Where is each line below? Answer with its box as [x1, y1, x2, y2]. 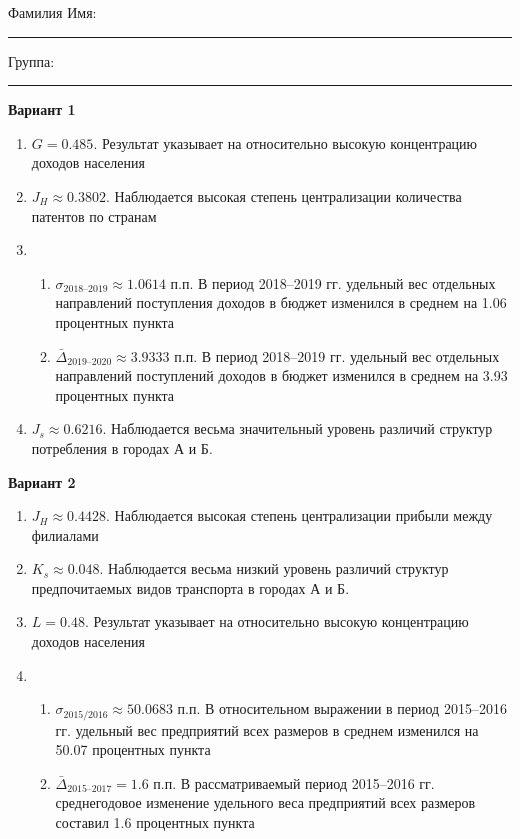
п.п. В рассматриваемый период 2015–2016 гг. [153, 772, 435, 793]
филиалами [31, 524, 99, 545]
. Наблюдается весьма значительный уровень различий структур [102, 418, 493, 439]
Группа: [8, 50, 55, 71]
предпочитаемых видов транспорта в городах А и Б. [31, 577, 350, 598]
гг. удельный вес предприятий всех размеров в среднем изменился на [55, 719, 479, 740]
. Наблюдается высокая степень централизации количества [106, 185, 462, 206]
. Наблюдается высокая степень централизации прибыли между [106, 505, 493, 526]
